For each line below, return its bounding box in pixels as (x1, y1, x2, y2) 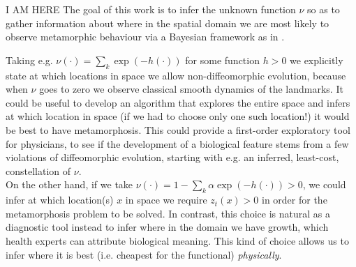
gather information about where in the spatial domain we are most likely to (6, 15, 329, 30)
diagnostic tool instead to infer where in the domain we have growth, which (6, 220, 329, 234)
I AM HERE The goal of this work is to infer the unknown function (6, 2, 296, 16)
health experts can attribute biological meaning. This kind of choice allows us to (6, 233, 349, 247)
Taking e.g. (6, 52, 53, 67)
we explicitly (290, 52, 343, 67)
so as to (307, 2, 340, 16)
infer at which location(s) (6, 192, 114, 207)
